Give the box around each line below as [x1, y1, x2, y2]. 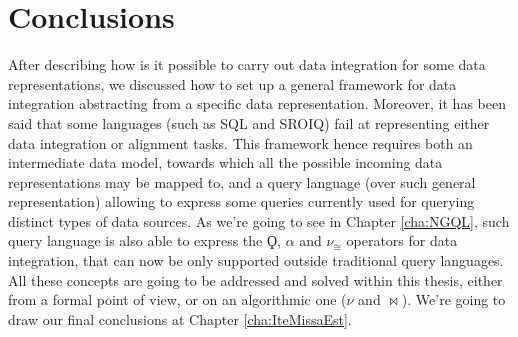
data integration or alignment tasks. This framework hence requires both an [8, 132, 473, 153]
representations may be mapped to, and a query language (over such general [8, 171, 476, 192]
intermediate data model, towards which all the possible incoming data [8, 152, 443, 173]
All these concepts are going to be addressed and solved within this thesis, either [8, 269, 503, 290]
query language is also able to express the [8, 230, 263, 251]
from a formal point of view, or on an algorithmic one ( [8, 289, 347, 310]
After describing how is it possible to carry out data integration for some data [8, 54, 486, 75]
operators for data [346, 230, 458, 251]
